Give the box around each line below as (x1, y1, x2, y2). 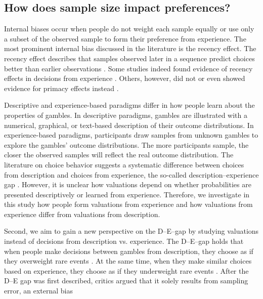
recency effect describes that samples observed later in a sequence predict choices (4, 53, 255, 63)
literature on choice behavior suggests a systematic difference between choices (4, 159, 244, 169)
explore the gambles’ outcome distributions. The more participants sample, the (4, 139, 249, 150)
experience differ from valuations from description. (4, 208, 160, 219)
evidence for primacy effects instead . (4, 82, 119, 93)
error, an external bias (4, 285, 73, 296)
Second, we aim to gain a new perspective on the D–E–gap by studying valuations (4, 226, 259, 236)
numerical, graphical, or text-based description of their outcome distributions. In (4, 119, 254, 130)
